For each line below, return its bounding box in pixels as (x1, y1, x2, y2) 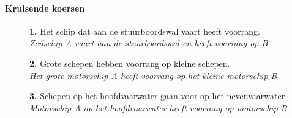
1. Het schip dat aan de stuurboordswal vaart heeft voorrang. (29, 24, 260, 37)
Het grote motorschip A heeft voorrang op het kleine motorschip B (29, 69, 277, 82)
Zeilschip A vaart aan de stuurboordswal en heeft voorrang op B (29, 36, 268, 49)
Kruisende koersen (5, 1, 85, 14)
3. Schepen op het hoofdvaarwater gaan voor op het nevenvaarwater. (29, 89, 288, 102)
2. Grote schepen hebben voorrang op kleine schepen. (29, 57, 230, 69)
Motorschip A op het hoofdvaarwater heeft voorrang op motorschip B (29, 101, 287, 114)
